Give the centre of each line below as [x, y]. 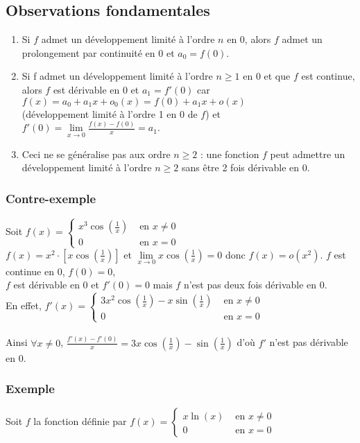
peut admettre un [308, 154]
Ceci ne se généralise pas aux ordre [96, 154]
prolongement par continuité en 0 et [98, 52]
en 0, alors [249, 39]
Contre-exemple [51, 198]
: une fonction [230, 154]
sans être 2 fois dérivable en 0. [246, 167]
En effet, [24, 305]
